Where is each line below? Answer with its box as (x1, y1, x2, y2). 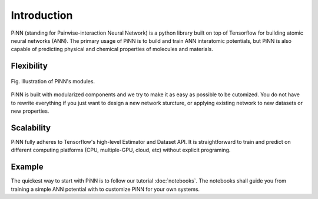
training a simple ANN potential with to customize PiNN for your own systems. (11, 185, 200, 193)
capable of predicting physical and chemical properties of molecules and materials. (11, 46, 213, 53)
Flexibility (11, 61, 48, 71)
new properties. (11, 107, 49, 114)
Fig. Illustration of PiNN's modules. (11, 77, 95, 85)
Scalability (11, 123, 51, 133)
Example (11, 162, 44, 172)
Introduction (11, 9, 73, 22)
